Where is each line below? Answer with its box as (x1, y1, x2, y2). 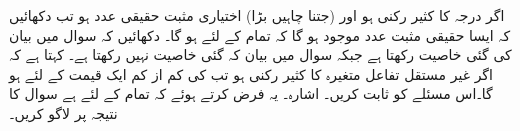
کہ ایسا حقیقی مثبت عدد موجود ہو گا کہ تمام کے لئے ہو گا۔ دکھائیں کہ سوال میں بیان (9, 24, 511, 45)
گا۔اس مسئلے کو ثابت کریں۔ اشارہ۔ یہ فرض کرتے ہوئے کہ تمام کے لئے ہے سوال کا (9, 83, 493, 104)
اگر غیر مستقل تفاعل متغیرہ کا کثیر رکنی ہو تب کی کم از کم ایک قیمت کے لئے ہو (9, 63, 493, 84)
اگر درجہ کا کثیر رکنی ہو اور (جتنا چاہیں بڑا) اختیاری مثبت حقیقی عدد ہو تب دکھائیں (9, 5, 505, 25)
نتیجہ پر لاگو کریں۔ (9, 102, 118, 123)
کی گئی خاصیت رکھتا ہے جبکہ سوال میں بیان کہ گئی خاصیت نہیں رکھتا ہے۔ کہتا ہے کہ (9, 44, 512, 65)
